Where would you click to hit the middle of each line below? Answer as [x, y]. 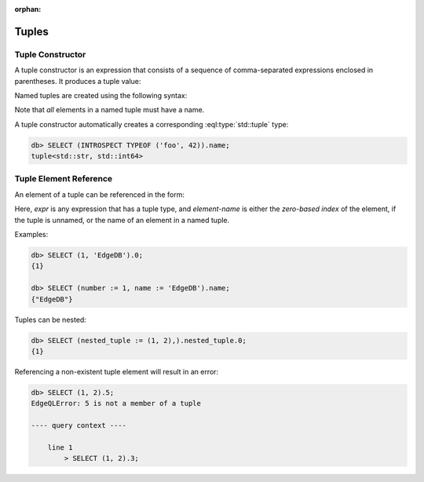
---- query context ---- [79, 425]
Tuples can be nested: [50, 320]
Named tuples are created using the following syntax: [101, 95]
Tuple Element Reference [64, 179]
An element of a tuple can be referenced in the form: [99, 194]
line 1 [60, 447]
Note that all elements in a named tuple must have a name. [110, 110]
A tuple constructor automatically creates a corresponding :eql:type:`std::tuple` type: [152, 124]
